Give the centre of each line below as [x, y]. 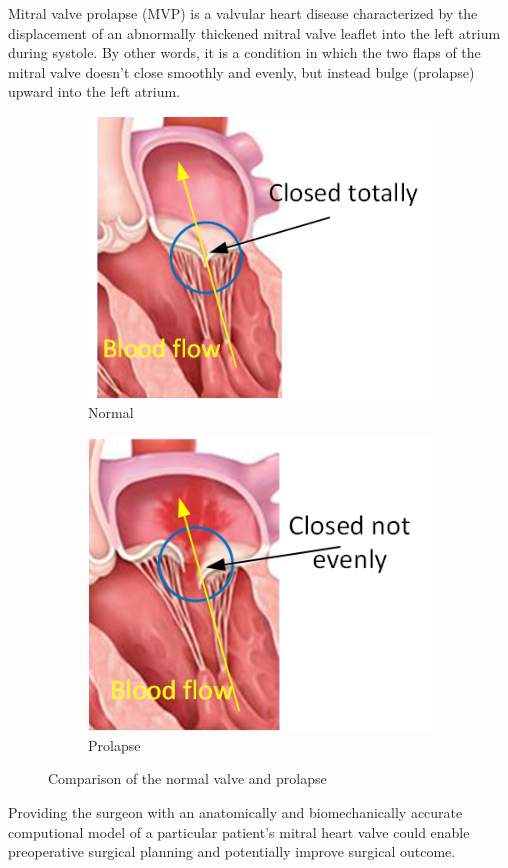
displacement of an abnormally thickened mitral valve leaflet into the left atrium [254, 32]
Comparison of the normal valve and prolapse [187, 778]
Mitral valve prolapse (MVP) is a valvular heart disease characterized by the [243, 13]
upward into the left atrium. [94, 91]
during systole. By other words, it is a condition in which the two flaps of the [244, 52]
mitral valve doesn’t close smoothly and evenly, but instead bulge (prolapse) [241, 71]
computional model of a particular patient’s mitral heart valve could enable [239, 831]
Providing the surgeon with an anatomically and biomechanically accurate [235, 811]
